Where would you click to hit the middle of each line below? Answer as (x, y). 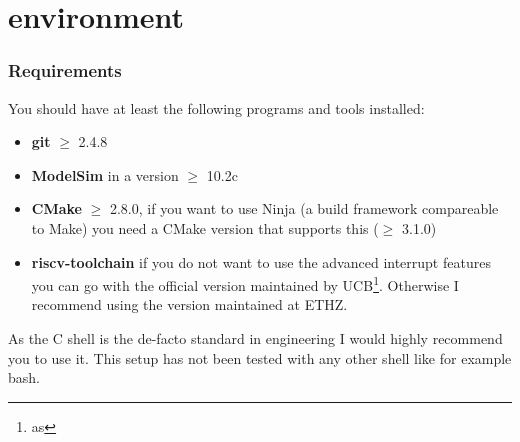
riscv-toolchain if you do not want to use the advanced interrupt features (261, 261)
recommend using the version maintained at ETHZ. (189, 304)
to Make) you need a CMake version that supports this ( (205, 227)
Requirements (65, 70)
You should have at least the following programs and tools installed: (216, 107)
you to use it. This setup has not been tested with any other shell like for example (260, 357)
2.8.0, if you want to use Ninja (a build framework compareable (304, 208)
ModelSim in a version (105, 174)
